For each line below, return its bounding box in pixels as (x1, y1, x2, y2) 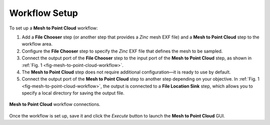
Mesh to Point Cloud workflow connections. (9, 101, 100, 107)
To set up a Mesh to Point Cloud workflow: (9, 25, 98, 31)
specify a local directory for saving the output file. (21, 90, 124, 96)
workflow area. (21, 41, 52, 47)
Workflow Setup (9, 7, 78, 18)
